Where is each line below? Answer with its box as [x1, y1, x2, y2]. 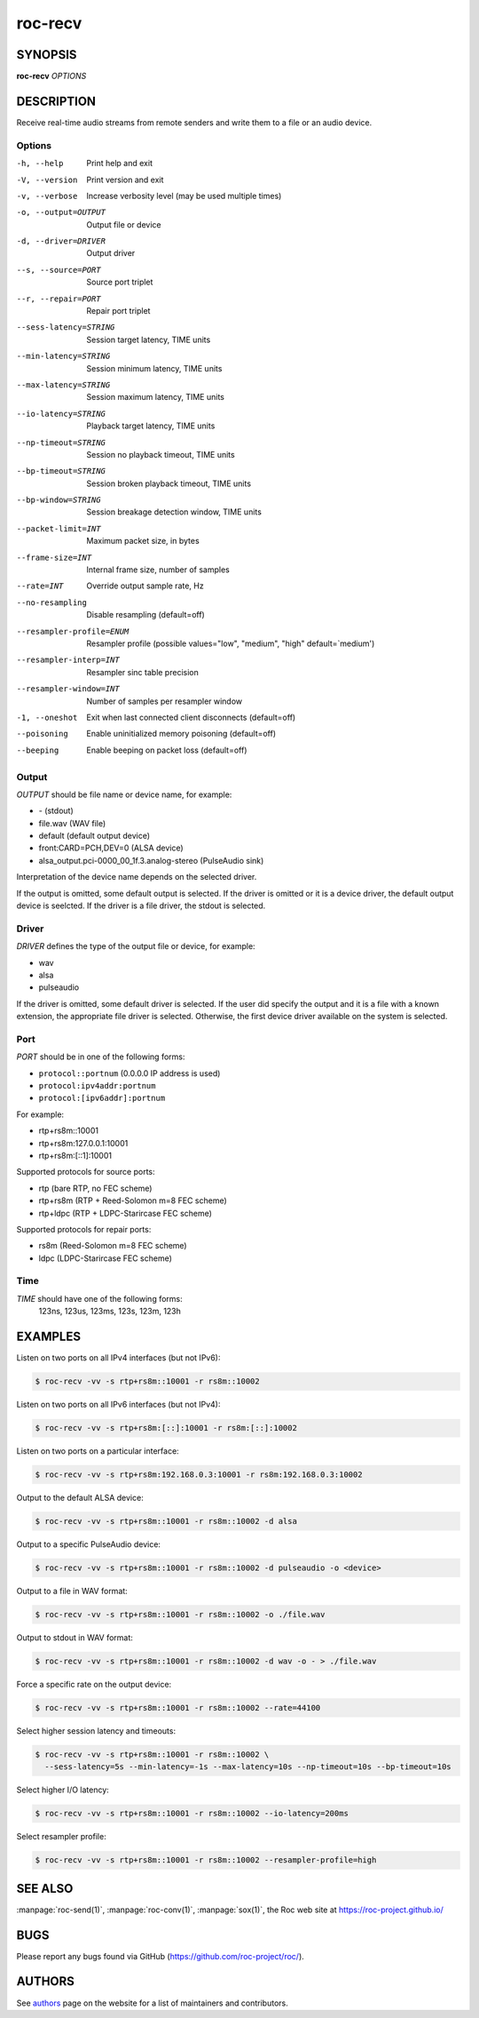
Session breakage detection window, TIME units [86, 506, 262, 517]
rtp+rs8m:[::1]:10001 [38, 1150, 113, 1161]
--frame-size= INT [16, 552, 92, 562]
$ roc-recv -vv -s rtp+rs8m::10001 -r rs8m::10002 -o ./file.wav [35, 1609, 326, 1619]
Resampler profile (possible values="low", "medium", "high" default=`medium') [86, 638, 375, 649]
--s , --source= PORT [16, 265, 101, 275]
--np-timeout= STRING [16, 437, 106, 448]
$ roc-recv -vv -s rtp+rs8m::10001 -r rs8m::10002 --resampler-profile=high [35, 1855, 377, 1865]
